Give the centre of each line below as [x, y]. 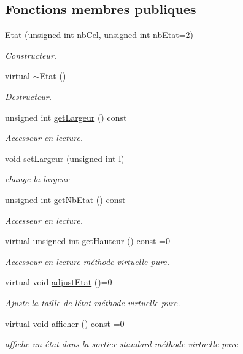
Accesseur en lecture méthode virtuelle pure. [87, 261]
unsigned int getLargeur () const [66, 117]
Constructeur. [31, 55]
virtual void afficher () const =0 [65, 323]
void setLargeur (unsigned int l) [65, 158]
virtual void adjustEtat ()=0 [59, 282]
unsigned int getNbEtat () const [65, 199]
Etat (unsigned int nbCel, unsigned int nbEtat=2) [99, 35]
